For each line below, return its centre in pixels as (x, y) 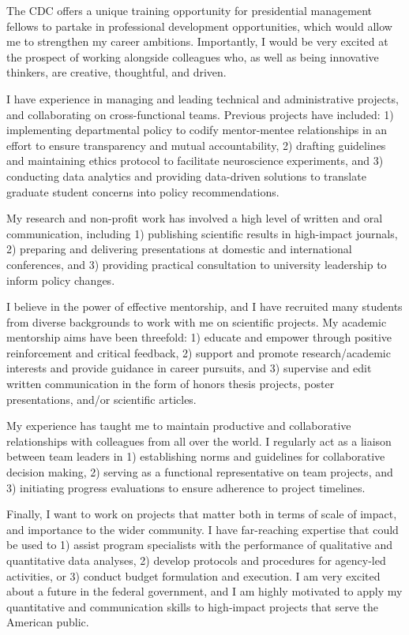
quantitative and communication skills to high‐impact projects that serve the (192, 606)
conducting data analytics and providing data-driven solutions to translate (186, 176)
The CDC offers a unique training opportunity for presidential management (189, 10)
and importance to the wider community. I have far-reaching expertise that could (203, 529)
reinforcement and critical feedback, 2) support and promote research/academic (199, 352)
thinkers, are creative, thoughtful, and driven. (116, 72)
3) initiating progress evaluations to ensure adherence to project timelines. (186, 487)
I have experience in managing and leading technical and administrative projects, (203, 98)
